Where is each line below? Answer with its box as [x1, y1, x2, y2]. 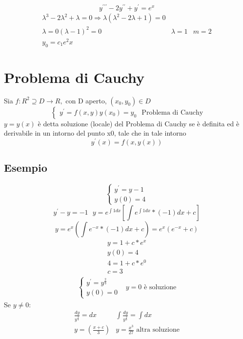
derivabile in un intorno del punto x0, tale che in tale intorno [4, 128, 186, 138]
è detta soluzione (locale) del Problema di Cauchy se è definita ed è [38, 118, 240, 128]
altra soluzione [136, 326, 180, 334]
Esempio [4, 160, 47, 175]
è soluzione [144, 283, 177, 291]
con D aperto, [65, 95, 107, 105]
